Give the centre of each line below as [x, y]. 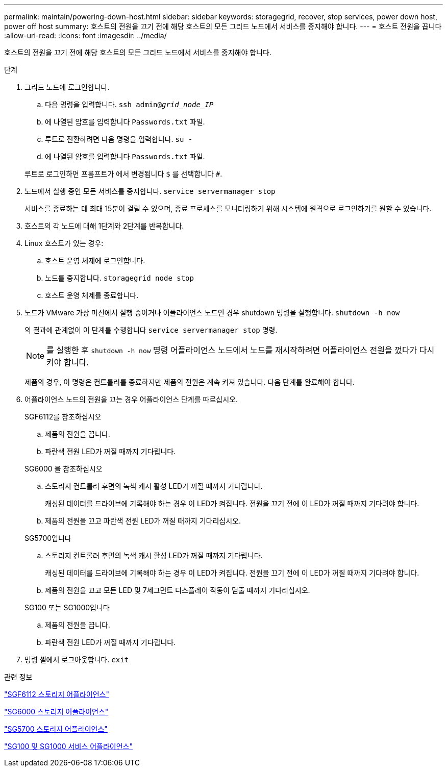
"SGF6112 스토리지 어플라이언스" [57, 694]
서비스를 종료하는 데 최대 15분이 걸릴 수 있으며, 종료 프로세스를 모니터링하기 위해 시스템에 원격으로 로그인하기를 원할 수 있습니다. [228, 208]
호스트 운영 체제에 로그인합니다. [95, 260]
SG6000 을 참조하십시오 [64, 469]
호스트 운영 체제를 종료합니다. [92, 295]
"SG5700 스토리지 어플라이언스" [56, 729]
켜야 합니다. [68, 362]
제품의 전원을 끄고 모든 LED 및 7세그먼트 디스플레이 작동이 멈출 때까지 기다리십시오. [178, 590]
